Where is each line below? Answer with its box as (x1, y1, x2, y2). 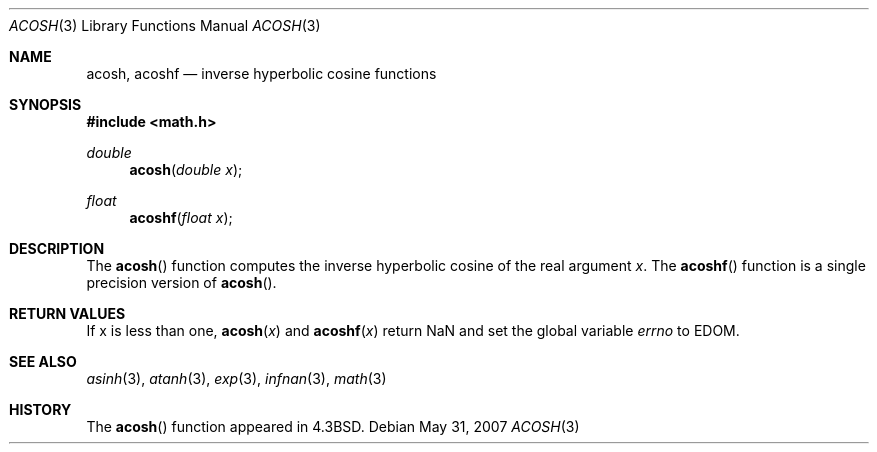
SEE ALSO (9, 353, 77, 370)
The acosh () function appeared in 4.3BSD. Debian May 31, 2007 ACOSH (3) (86, 418, 580, 435)
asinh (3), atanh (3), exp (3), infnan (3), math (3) (86, 370, 387, 387)
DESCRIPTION (9, 240, 105, 257)
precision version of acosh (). (86, 274, 277, 291)
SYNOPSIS (9, 96, 82, 113)
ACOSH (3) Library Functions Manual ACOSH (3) (9, 17, 321, 34)
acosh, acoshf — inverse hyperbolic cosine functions (86, 65, 437, 82)
